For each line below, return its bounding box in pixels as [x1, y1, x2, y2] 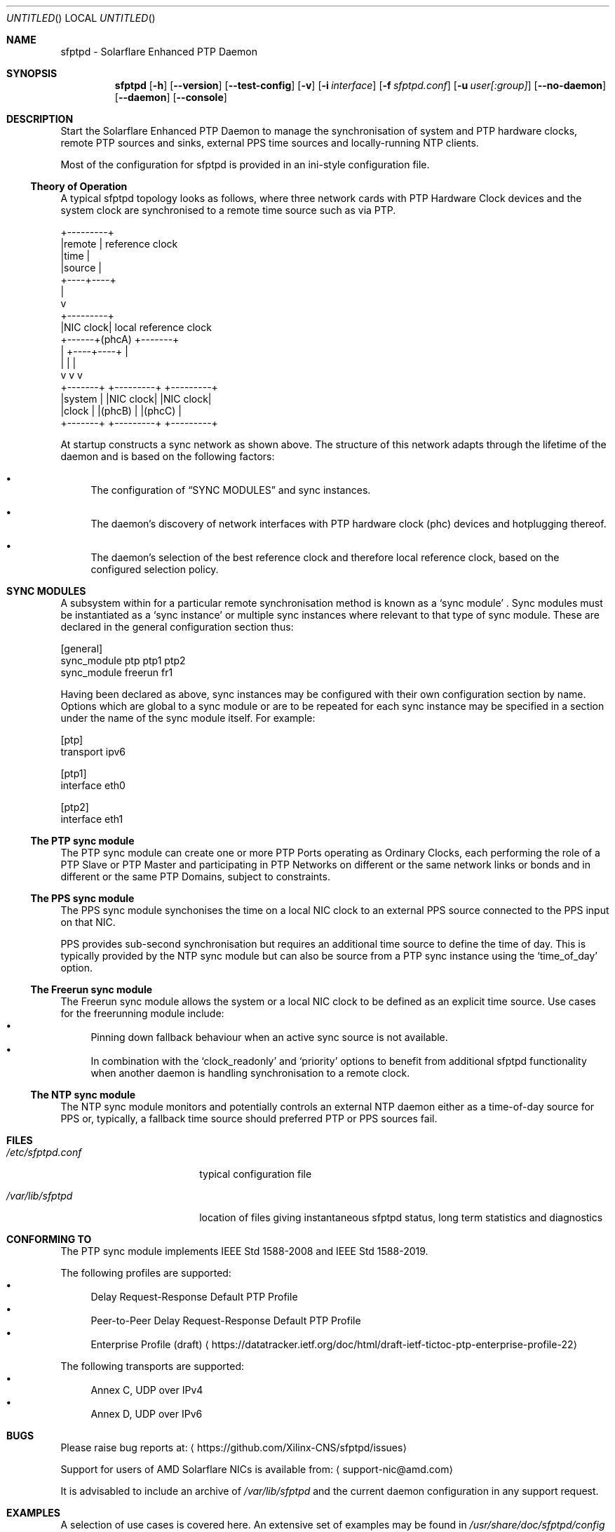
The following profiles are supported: [60, 1267, 231, 1279]
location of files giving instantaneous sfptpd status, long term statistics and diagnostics [199, 1211, 603, 1223]
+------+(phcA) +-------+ [60, 333, 180, 345]
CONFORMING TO [6, 1233, 92, 1245]
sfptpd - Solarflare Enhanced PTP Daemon [60, 46, 257, 58]
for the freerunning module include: [60, 1007, 224, 1019]
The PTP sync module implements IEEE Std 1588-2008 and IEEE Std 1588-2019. [60, 1245, 428, 1257]
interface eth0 [60, 779, 126, 791]
